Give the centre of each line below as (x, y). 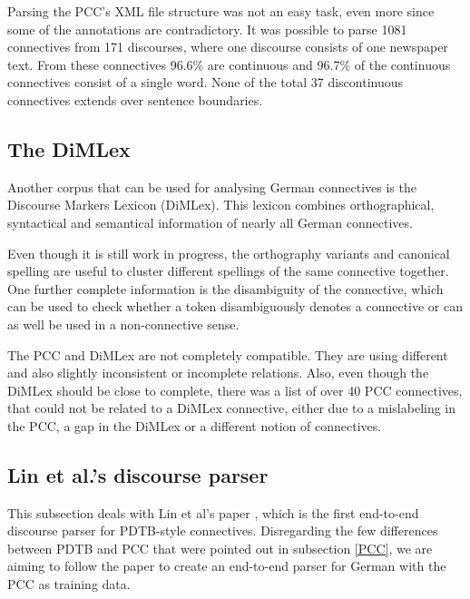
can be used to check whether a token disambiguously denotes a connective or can (235, 306)
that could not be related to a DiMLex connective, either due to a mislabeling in (232, 408)
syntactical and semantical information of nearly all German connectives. (210, 222)
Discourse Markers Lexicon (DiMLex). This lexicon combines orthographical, (221, 205)
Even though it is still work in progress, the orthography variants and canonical (229, 253)
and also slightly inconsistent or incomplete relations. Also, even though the (218, 373)
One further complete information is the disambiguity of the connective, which (225, 288)
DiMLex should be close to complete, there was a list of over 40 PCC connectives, (235, 390)
